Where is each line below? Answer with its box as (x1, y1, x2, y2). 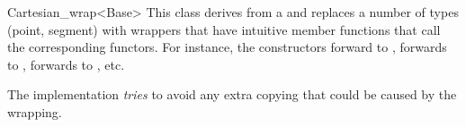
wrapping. (7, 102, 62, 121)
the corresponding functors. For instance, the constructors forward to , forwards (7, 38, 447, 56)
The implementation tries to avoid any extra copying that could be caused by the (7, 85, 457, 104)
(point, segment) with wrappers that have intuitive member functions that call (7, 20, 441, 38)
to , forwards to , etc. (7, 55, 125, 73)
